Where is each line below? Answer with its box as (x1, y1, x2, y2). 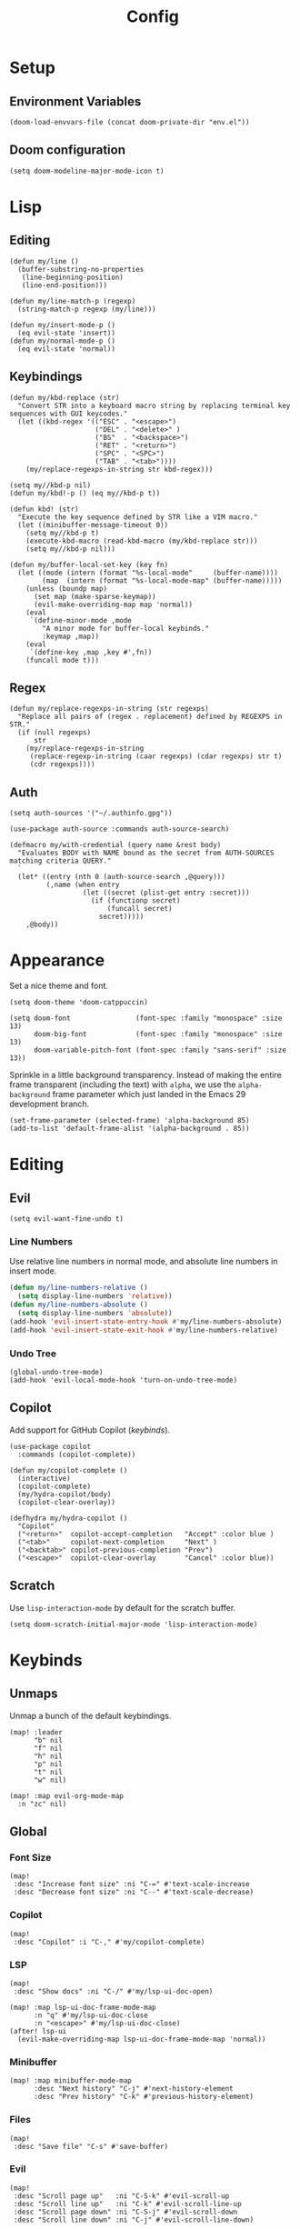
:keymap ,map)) (42, 632, 100, 641)
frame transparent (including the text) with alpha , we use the (9, 1079, 236, 1090)
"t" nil (33, 1767, 64, 1776)
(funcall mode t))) (25, 655, 100, 665)
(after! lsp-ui (9, 2026, 67, 2035)
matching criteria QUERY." (9, 856, 112, 865)
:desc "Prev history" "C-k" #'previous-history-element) (33, 2093, 255, 2102)
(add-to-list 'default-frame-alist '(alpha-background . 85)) (9, 1124, 250, 1134)
